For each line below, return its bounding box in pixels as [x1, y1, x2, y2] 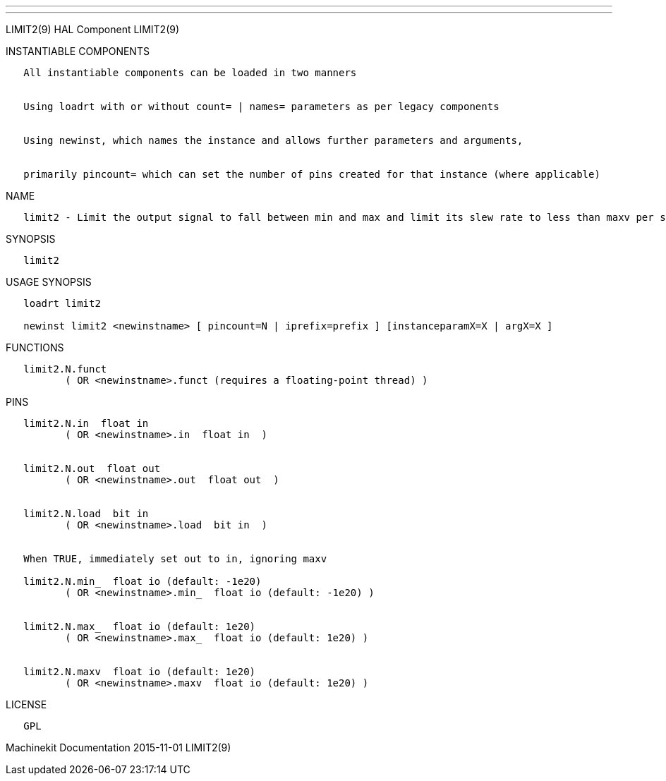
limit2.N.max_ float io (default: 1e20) [23, 621, 256, 632]
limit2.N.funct [23, 363, 107, 375]
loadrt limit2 [23, 298, 101, 309]
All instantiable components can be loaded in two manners [23, 67, 357, 78]
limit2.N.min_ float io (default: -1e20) [23, 576, 262, 587]
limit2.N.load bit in [23, 508, 149, 519]
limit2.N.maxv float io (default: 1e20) [23, 666, 256, 677]
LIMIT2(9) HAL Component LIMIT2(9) [6, 23, 180, 35]
